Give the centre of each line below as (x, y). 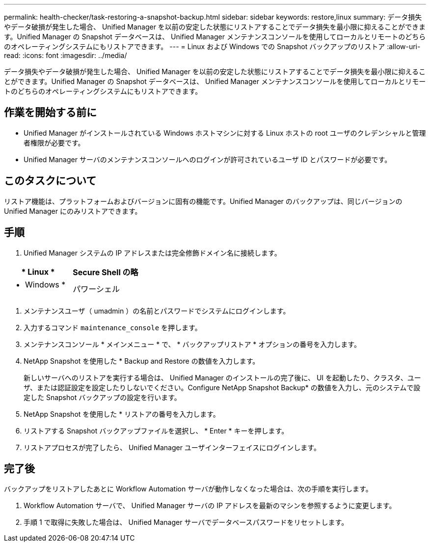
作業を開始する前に (50, 113)
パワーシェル (96, 289)
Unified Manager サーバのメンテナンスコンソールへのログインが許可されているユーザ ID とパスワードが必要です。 (208, 159)
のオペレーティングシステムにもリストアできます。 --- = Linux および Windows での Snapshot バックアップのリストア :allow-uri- (212, 46)
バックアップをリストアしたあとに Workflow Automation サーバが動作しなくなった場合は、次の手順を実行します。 (188, 489)
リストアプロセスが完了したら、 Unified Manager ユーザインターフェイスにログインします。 (172, 447)
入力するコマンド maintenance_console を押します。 (113, 327)
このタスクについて (50, 181)
